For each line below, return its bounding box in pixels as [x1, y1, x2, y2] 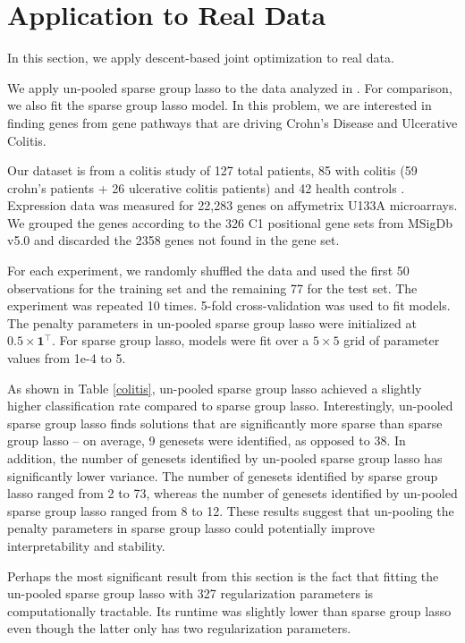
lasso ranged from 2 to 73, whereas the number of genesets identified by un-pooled [7, 484, 458, 503]
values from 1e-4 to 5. [7, 349, 126, 368]
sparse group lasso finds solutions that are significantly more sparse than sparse [7, 413, 443, 432]
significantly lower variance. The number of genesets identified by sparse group [7, 466, 438, 485]
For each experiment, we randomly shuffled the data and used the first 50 [7, 261, 410, 280]
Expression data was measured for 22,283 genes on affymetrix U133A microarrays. [7, 196, 458, 215]
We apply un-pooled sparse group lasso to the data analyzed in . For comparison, [7, 78, 452, 97]
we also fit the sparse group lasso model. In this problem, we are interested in [7, 96, 432, 114]
